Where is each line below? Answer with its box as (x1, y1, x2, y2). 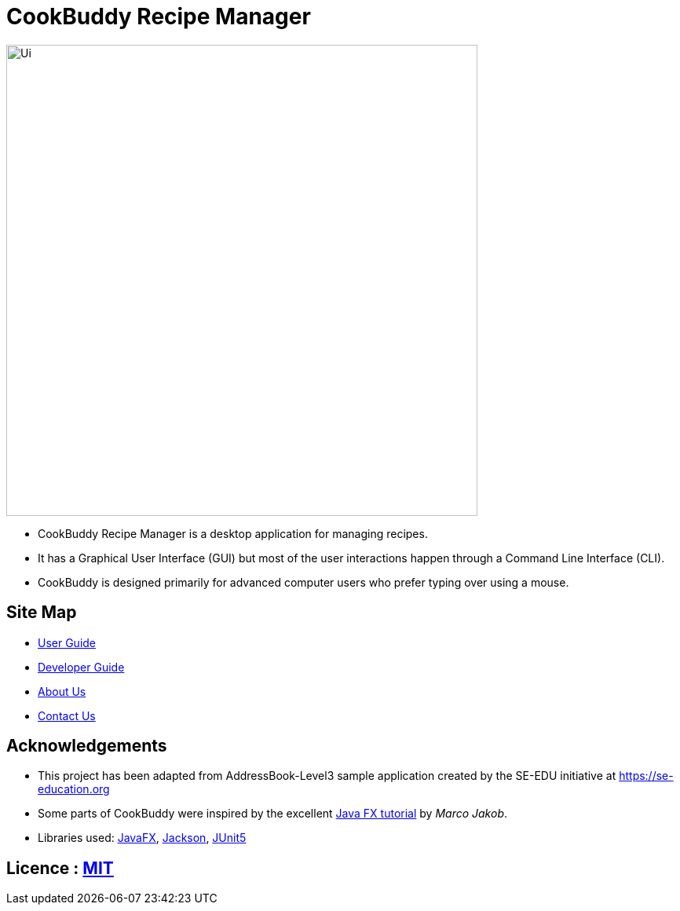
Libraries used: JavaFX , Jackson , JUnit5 (38, 831, 247, 845)
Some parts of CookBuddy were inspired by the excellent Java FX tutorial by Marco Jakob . (38, 807, 508, 821)
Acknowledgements (6, 736, 167, 756)
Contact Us (38, 708, 96, 723)
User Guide (38, 635, 97, 649)
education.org (38, 782, 110, 796)
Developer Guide (38, 660, 125, 674)
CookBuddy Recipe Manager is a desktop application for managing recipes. (38, 526, 428, 540)
